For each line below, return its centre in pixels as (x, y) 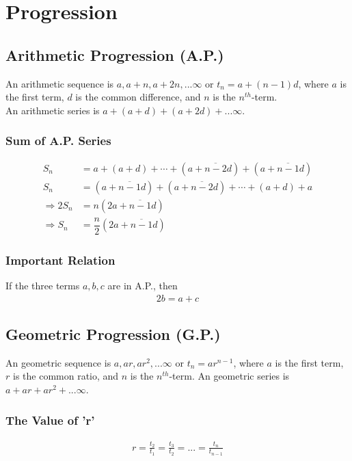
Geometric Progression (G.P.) (113, 334)
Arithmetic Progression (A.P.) (115, 54)
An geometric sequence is (58, 362)
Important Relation (60, 260)
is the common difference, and (138, 97)
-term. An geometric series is (229, 376)
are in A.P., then (143, 285)
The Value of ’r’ (50, 420)
